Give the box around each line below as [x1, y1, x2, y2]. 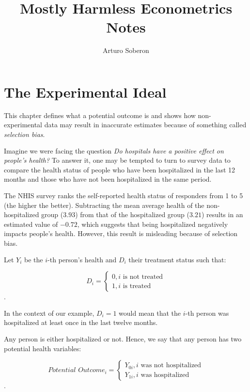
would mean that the [119, 307, 181, 318]
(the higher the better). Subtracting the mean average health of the [4, 200, 204, 210]
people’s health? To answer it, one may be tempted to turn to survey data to [4, 155, 231, 165]
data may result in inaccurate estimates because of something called [44, 119, 247, 130]
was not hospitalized [141, 362, 202, 369]
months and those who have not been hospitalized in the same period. [4, 174, 212, 184]
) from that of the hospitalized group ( [75, 209, 189, 220]
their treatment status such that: [128, 254, 226, 264]
